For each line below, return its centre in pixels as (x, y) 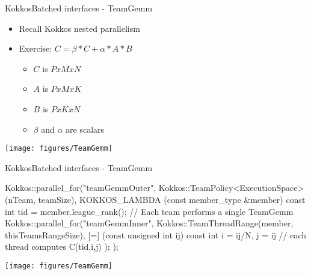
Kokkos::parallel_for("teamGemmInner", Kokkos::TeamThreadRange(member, (149, 223)
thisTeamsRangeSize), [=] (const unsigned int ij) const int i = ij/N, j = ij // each (156, 234)
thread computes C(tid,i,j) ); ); (62, 246)
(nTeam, (20, 199)
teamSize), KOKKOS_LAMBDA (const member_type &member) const (172, 199)
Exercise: (35, 48)
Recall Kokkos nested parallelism (79, 28)
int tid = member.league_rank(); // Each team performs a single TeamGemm (149, 211)
